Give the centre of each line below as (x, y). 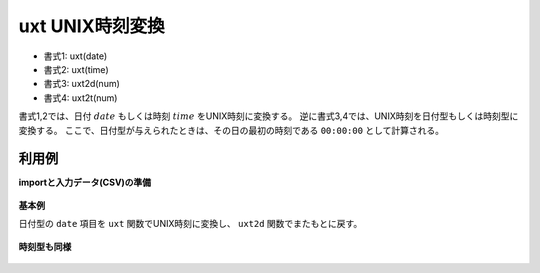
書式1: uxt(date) (75, 56)
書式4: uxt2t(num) (80, 97)
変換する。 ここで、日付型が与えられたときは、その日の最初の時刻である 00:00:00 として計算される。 (231, 130)
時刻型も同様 (45, 246)
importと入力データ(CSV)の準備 (85, 182)
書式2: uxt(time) (76, 69)
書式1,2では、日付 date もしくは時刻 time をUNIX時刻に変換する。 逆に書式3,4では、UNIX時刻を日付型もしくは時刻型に (268, 116)
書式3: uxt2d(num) (81, 84)
